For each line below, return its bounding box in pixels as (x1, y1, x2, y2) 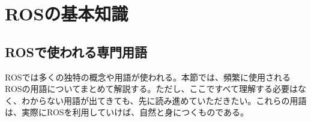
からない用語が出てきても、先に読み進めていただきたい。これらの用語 (29, 94, 307, 106)
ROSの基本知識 (5, 1, 128, 26)
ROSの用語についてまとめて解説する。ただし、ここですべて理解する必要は (5, 82, 298, 95)
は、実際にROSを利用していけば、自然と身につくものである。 (5, 106, 249, 118)
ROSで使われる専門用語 (5, 42, 147, 61)
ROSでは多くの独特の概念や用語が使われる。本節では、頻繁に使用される (5, 70, 291, 83)
